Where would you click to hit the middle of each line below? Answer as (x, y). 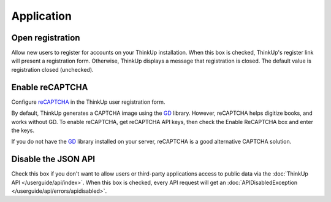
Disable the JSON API (53, 159)
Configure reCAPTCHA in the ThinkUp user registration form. (88, 102)
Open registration (46, 38)
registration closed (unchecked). (53, 69)
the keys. (23, 130)
